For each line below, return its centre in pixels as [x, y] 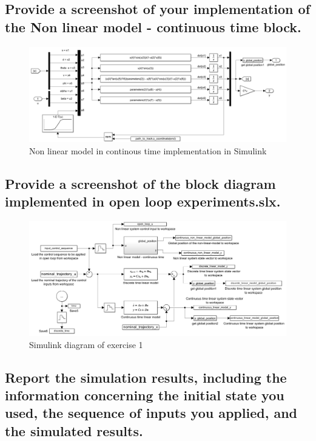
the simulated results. [74, 430]
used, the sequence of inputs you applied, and [151, 413]
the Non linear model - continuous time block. [153, 26]
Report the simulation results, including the [146, 377]
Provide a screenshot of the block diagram [140, 183]
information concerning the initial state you [145, 395]
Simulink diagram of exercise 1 [86, 344]
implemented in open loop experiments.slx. [143, 201]
